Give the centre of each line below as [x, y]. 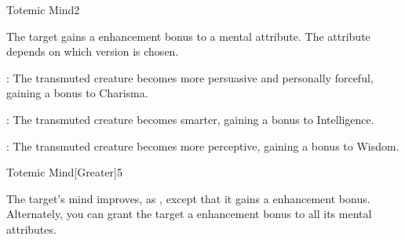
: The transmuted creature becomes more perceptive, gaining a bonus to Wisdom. [203, 145]
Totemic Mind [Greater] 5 [64, 172]
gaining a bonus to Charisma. [77, 93]
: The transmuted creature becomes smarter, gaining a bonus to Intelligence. [190, 119]
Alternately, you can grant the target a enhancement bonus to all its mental [189, 214]
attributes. [31, 229]
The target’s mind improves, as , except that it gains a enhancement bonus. [188, 198]
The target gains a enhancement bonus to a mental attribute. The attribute [188, 36]
